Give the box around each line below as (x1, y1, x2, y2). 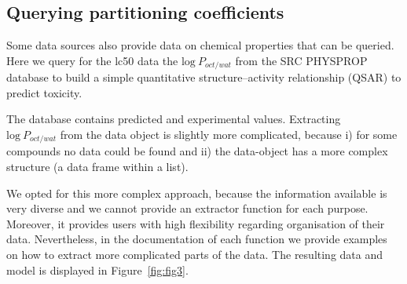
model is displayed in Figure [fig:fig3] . (6, 261, 189, 278)
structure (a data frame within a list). (6, 158, 189, 175)
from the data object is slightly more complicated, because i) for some (60, 126, 398, 143)
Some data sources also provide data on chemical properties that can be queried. (6, 37, 394, 53)
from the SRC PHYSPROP (235, 52, 368, 68)
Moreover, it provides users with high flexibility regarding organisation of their (6, 215, 385, 231)
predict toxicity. (6, 84, 82, 100)
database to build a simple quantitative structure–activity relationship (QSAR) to (6, 69, 401, 86)
